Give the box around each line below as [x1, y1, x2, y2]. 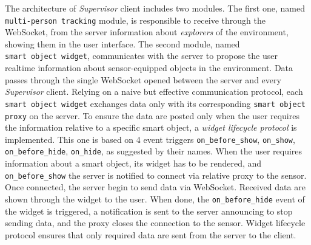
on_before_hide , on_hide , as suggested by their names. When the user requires [5, 145, 303, 157]
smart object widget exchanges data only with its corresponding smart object [5, 97, 306, 109]
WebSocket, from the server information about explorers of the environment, [5, 26, 289, 38]
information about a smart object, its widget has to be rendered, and [5, 157, 262, 170]
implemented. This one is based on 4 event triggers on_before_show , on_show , [5, 133, 295, 145]
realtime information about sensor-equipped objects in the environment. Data [5, 61, 293, 74]
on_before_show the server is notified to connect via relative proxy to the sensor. [5, 168, 307, 181]
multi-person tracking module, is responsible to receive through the [5, 13, 266, 26]
